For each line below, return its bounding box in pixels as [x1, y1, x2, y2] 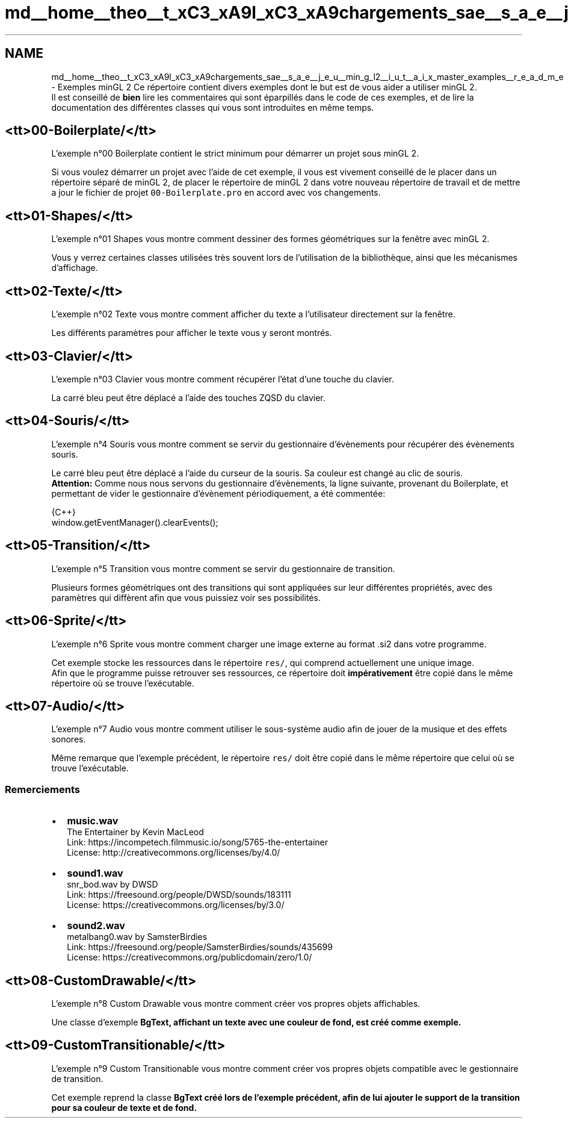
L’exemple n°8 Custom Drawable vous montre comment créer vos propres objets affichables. [51, 998, 421, 1009]
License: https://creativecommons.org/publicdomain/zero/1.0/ [67, 952, 312, 963]
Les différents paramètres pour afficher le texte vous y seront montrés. [51, 328, 332, 338]
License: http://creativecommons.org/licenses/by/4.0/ [67, 847, 280, 858]
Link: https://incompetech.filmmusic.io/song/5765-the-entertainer [67, 837, 329, 848]
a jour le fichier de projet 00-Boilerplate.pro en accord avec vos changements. [51, 187, 381, 198]
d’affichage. [51, 263, 98, 273]
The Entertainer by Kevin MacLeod [67, 827, 204, 838]
